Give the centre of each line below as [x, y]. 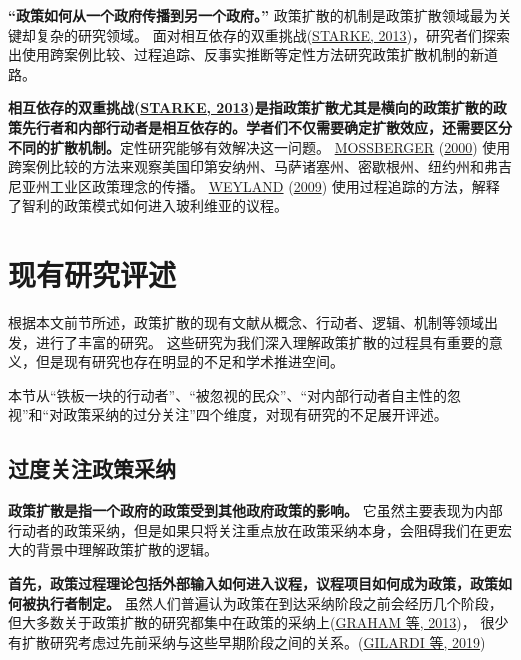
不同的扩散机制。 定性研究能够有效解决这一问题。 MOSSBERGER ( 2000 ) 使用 [259, 146]
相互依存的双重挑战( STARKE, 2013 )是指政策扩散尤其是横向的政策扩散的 [250, 107]
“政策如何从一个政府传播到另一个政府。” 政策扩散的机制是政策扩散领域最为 [253, 15]
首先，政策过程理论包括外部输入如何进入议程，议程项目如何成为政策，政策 [253, 583]
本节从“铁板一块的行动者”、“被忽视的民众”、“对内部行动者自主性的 [228, 394]
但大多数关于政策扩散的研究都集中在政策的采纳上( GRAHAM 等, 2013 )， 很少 [258, 622]
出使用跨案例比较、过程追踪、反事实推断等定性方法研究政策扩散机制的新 [246, 54]
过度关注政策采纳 [92, 468]
